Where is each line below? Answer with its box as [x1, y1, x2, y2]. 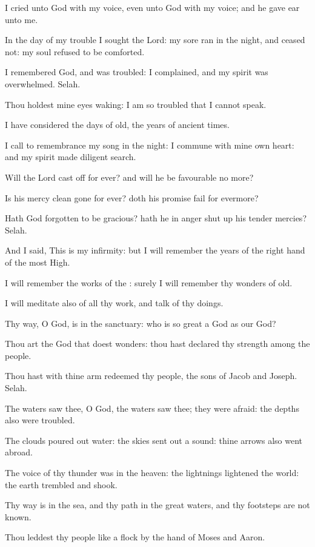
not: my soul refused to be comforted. [5, 45, 145, 58]
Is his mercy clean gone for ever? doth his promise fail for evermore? [5, 191, 259, 204]
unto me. [5, 13, 38, 25]
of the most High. [5, 255, 70, 268]
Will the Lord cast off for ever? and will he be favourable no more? [5, 170, 254, 183]
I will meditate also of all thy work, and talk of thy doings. [5, 297, 224, 309]
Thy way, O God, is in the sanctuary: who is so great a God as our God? [5, 317, 276, 329]
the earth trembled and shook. [5, 478, 118, 491]
